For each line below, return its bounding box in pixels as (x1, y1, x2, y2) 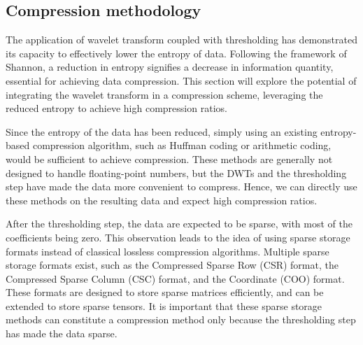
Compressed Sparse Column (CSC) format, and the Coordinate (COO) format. (6, 271, 345, 286)
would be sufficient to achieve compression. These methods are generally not (6, 151, 333, 166)
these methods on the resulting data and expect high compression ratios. (6, 192, 318, 207)
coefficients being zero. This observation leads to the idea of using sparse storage (6, 230, 350, 244)
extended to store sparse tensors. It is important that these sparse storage (6, 298, 322, 313)
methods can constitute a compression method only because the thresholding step (6, 312, 356, 327)
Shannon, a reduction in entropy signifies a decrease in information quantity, (6, 59, 334, 74)
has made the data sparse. (6, 326, 118, 341)
